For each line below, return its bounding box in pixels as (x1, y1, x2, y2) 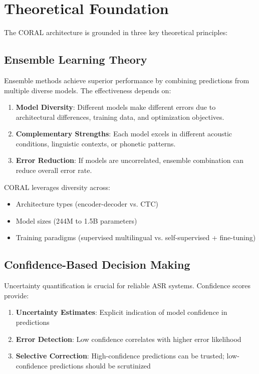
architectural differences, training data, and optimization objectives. (16, 111, 224, 122)
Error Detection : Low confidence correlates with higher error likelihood (16, 333, 241, 344)
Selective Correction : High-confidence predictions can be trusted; (16, 350, 224, 361)
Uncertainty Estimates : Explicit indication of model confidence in (16, 307, 227, 317)
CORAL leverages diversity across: (4, 181, 110, 192)
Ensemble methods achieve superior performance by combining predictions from (4, 75, 249, 85)
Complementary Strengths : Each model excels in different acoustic (16, 128, 232, 139)
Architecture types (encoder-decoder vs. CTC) (16, 199, 158, 209)
